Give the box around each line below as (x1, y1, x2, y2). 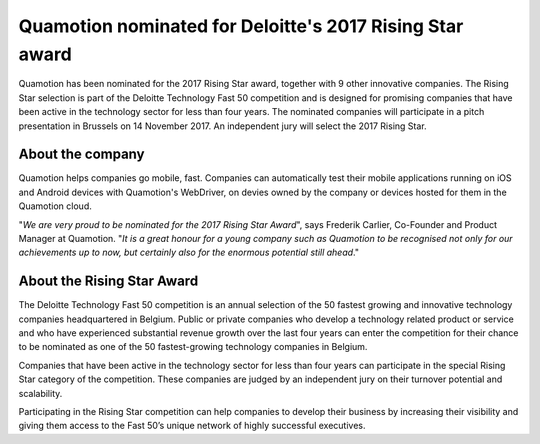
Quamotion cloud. (18, 200, 92, 212)
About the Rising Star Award (18, 273, 199, 290)
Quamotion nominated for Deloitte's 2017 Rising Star (18, 15, 464, 37)
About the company (18, 146, 145, 163)
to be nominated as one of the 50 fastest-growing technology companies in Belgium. (18, 341, 368, 353)
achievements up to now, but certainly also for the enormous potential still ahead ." (18, 246, 360, 259)
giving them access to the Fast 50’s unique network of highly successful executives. (18, 420, 366, 432)
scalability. (18, 387, 63, 399)
